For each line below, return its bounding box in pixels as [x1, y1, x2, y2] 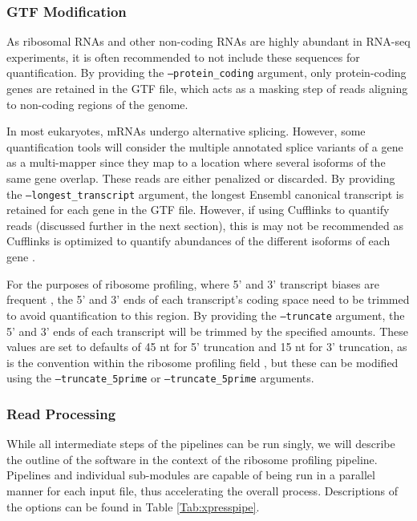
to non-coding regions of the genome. [6, 95, 188, 112]
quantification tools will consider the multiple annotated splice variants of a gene [6, 138, 403, 155]
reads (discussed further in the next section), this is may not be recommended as [6, 216, 404, 233]
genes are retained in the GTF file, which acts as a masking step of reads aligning [6, 80, 408, 97]
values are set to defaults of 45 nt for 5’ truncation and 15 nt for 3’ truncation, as [6, 338, 407, 355]
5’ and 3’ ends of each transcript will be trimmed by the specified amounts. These [6, 322, 408, 339]
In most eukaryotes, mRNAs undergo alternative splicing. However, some [6, 123, 366, 139]
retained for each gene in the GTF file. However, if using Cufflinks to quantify [6, 201, 390, 218]
